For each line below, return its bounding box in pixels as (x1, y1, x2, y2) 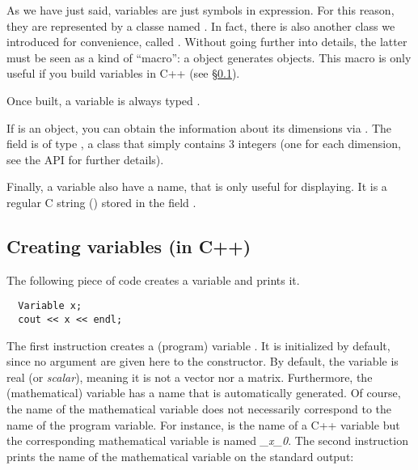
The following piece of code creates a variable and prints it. (6, 271, 300, 288)
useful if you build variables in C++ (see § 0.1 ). (6, 65, 240, 82)
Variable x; (18, 300, 82, 312)
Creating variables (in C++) (6, 233, 251, 258)
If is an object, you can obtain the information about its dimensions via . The (6, 119, 391, 136)
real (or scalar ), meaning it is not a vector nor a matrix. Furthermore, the (6, 368, 373, 385)
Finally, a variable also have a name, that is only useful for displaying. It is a (6, 178, 387, 195)
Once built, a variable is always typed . (6, 91, 201, 108)
